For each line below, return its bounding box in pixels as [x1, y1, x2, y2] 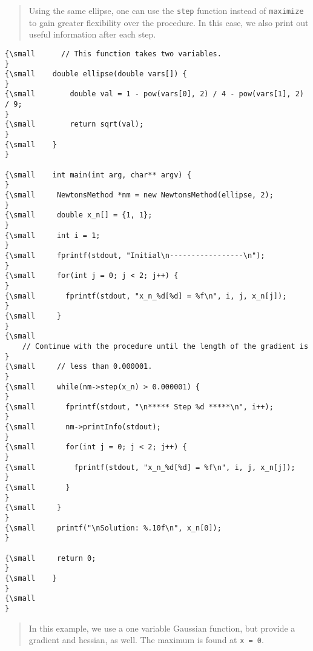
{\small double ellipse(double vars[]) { [5, 70, 187, 79]
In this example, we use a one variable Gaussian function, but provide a [28, 621, 295, 634]
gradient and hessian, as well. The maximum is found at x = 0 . [28, 633, 264, 646]
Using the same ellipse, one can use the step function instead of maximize [28, 4, 304, 16]
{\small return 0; [5, 554, 96, 563]
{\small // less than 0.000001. [5, 362, 153, 371]
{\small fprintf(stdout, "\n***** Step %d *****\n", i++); [5, 402, 274, 411]
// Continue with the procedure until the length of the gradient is [22, 342, 309, 351]
